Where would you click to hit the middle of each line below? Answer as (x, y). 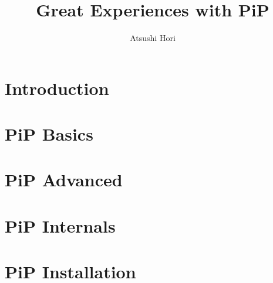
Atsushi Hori (153, 38)
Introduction (57, 88)
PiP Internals (60, 225)
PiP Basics (49, 134)
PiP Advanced (64, 180)
